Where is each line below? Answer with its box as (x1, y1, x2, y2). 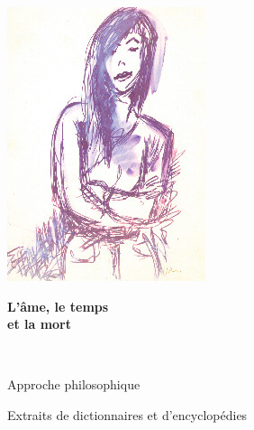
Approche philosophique (7, 375, 141, 394)
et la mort (7, 314, 72, 333)
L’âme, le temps (7, 296, 109, 315)
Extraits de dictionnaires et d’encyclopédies (7, 405, 248, 424)
